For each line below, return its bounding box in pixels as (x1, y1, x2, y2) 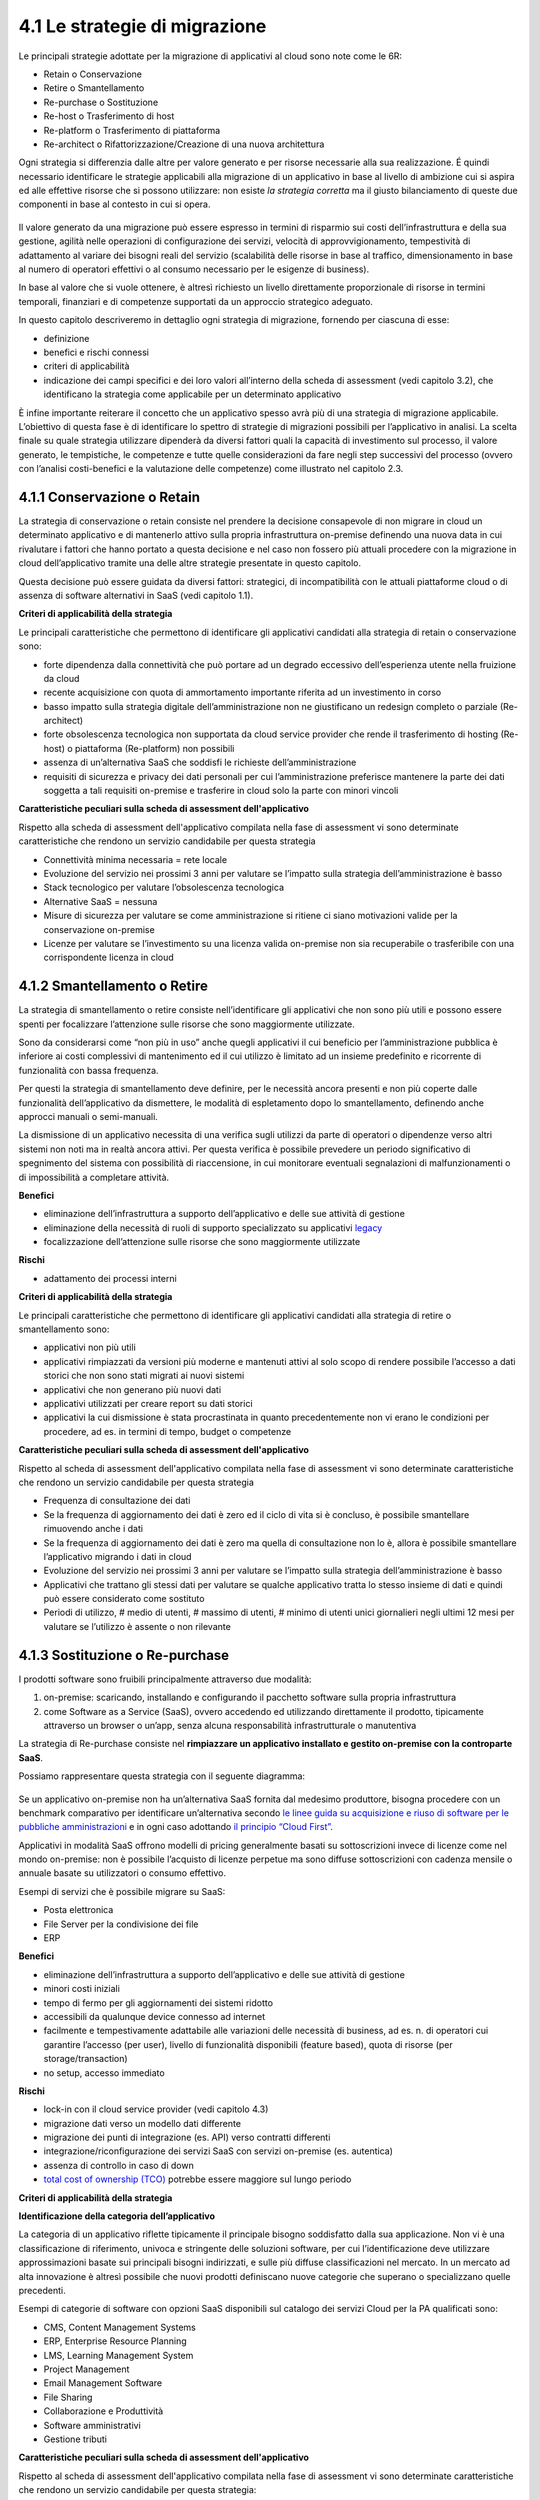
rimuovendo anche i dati (43, 1523, 144, 1535)
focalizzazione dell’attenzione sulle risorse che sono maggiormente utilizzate (43, 1236, 361, 1248)
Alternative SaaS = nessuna (43, 895, 158, 907)
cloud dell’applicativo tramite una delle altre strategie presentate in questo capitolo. (18, 557, 362, 569)
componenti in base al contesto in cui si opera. (18, 198, 211, 210)
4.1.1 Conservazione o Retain (18, 488, 200, 505)
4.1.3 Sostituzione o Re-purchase (18, 1646, 230, 1664)
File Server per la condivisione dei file (43, 1918, 199, 1930)
